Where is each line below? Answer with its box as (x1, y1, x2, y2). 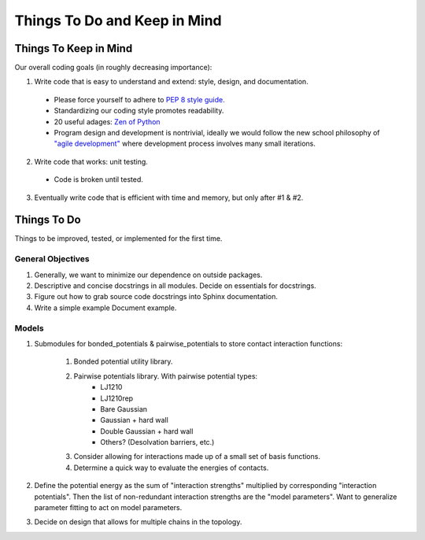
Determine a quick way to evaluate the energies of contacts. (73, 463, 269, 472)
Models (14, 323, 44, 334)
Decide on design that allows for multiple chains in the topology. (34, 517, 242, 527)
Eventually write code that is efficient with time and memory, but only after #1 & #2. (34, 193, 304, 202)
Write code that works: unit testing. (34, 157, 149, 166)
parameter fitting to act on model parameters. (34, 503, 183, 512)
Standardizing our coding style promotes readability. (54, 106, 224, 116)
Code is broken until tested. (54, 175, 143, 184)
